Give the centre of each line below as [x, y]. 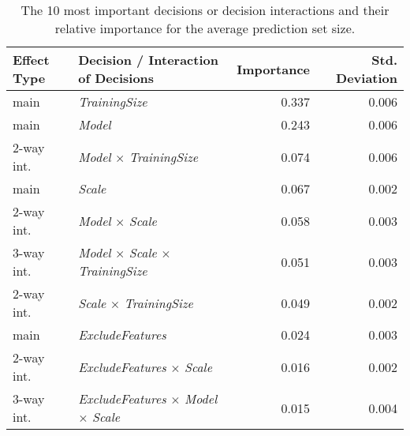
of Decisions [116, 78]
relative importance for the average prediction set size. [205, 28]
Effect [31, 60]
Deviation [367, 78]
